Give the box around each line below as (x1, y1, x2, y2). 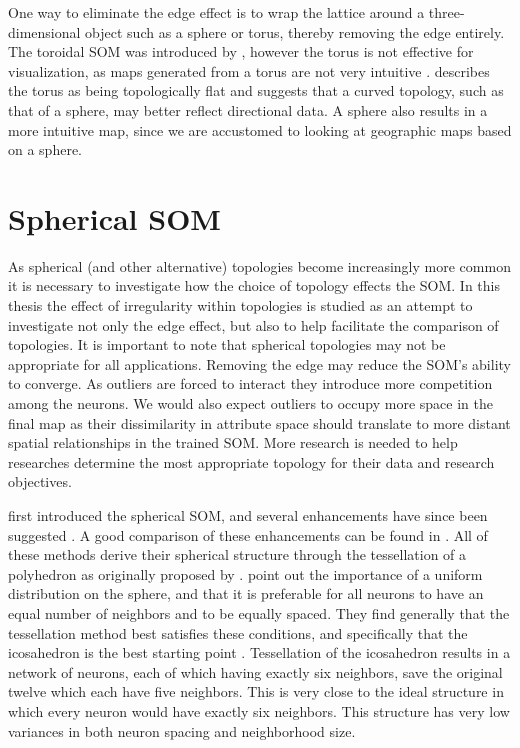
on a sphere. (8, 139, 83, 160)
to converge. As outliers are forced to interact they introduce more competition (8, 373, 493, 394)
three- (428, 2, 465, 22)
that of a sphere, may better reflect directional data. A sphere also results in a (8, 99, 488, 120)
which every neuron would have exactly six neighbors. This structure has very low (8, 700, 510, 721)
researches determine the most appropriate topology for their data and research (8, 451, 495, 472)
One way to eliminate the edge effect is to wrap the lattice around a (8, 2, 425, 22)
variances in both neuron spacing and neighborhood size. (8, 720, 356, 741)
